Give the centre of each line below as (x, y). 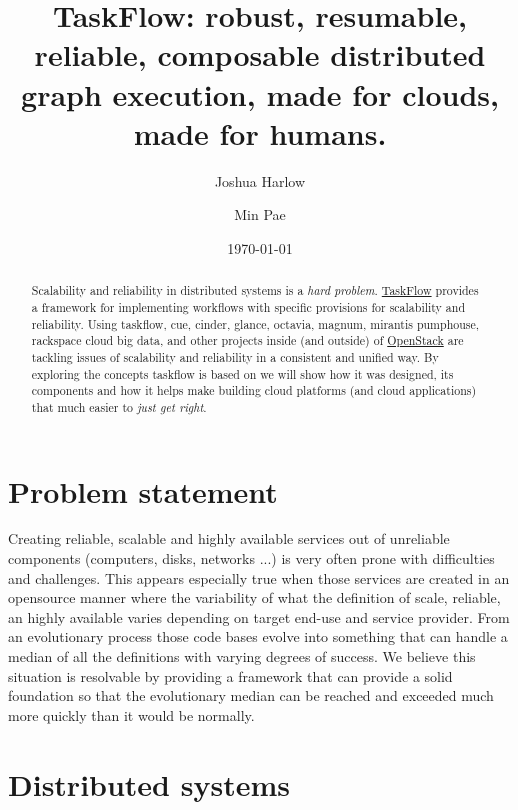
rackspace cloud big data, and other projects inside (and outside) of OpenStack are (247, 340)
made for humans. (260, 132)
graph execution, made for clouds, (260, 93)
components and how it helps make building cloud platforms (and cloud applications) (254, 390)
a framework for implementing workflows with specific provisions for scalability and (248, 306)
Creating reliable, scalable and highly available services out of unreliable (229, 538)
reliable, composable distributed (260, 54)
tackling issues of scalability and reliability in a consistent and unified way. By (235, 356)
